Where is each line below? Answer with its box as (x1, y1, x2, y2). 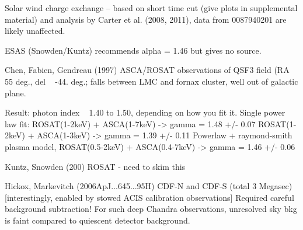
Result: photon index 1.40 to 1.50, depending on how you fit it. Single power (5, 106, 285, 119)
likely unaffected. (5, 25, 65, 37)
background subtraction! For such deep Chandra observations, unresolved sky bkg (5, 203, 297, 215)
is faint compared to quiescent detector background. (5, 214, 190, 226)
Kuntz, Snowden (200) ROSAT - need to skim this (5, 160, 186, 172)
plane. (5, 86, 26, 99)
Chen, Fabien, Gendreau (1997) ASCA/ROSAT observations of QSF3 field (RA (5, 64, 290, 76)
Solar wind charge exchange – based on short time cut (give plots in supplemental (5, 2, 298, 13)
